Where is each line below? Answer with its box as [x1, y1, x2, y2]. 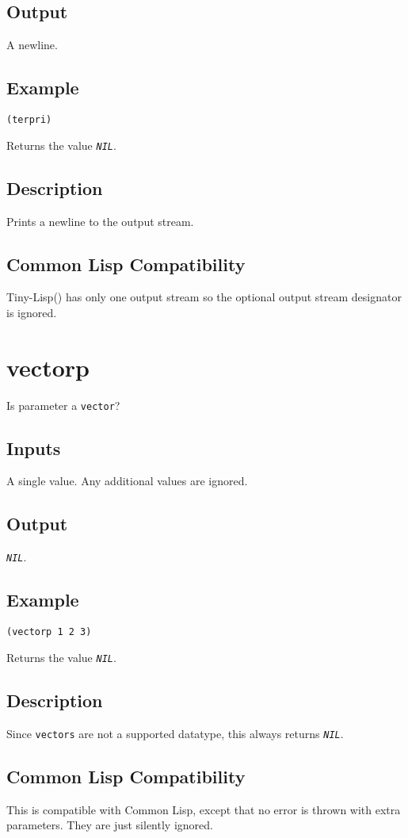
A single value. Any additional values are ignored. [6, 473, 248, 489]
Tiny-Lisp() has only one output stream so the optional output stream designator [6, 289, 402, 305]
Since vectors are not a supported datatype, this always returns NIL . [6, 725, 344, 741]
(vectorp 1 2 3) [6, 626, 92, 638]
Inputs [6, 435, 61, 460]
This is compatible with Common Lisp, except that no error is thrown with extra [6, 801, 401, 817]
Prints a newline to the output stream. [6, 212, 194, 229]
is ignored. [6, 304, 57, 320]
